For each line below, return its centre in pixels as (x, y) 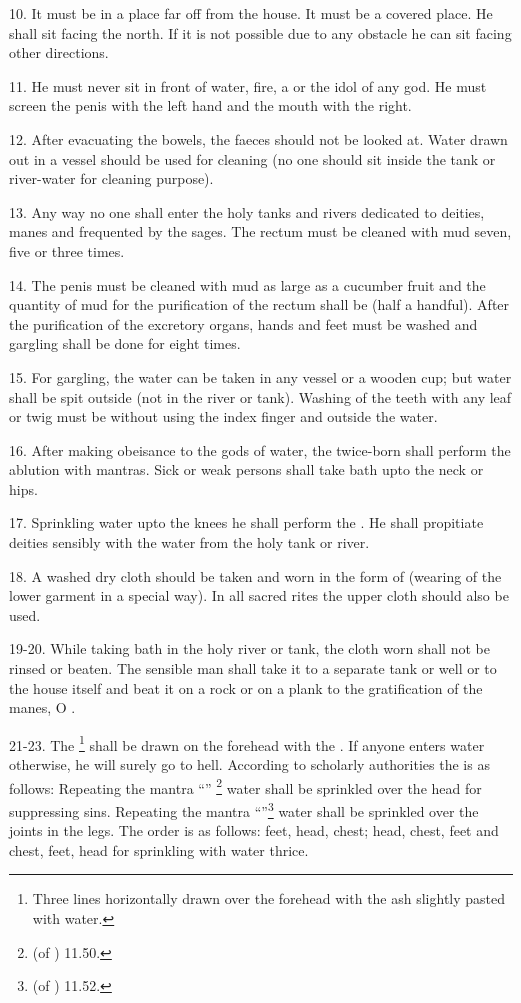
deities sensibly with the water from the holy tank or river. (189, 542)
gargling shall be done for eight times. (125, 343)
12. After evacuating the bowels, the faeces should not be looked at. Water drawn (258, 138)
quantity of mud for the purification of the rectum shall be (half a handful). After (259, 304)
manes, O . (42, 707)
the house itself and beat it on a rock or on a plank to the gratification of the (246, 687)
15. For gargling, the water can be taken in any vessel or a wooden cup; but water (260, 376)
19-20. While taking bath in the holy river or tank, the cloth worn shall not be (249, 648)
